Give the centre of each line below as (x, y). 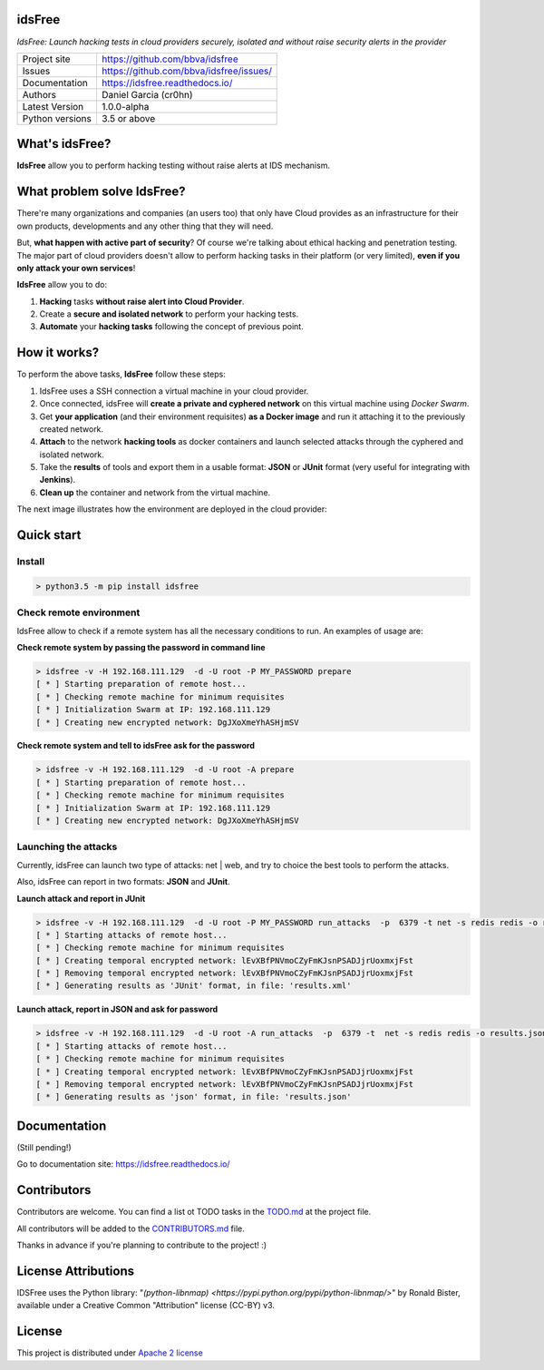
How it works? (58, 352)
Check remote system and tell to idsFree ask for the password (136, 746)
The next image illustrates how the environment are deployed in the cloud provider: (172, 509)
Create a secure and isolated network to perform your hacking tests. (169, 314)
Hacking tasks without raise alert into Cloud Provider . (142, 301)
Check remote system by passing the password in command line (141, 647)
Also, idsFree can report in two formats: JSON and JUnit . (123, 882)
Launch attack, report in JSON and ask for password (117, 1009)
